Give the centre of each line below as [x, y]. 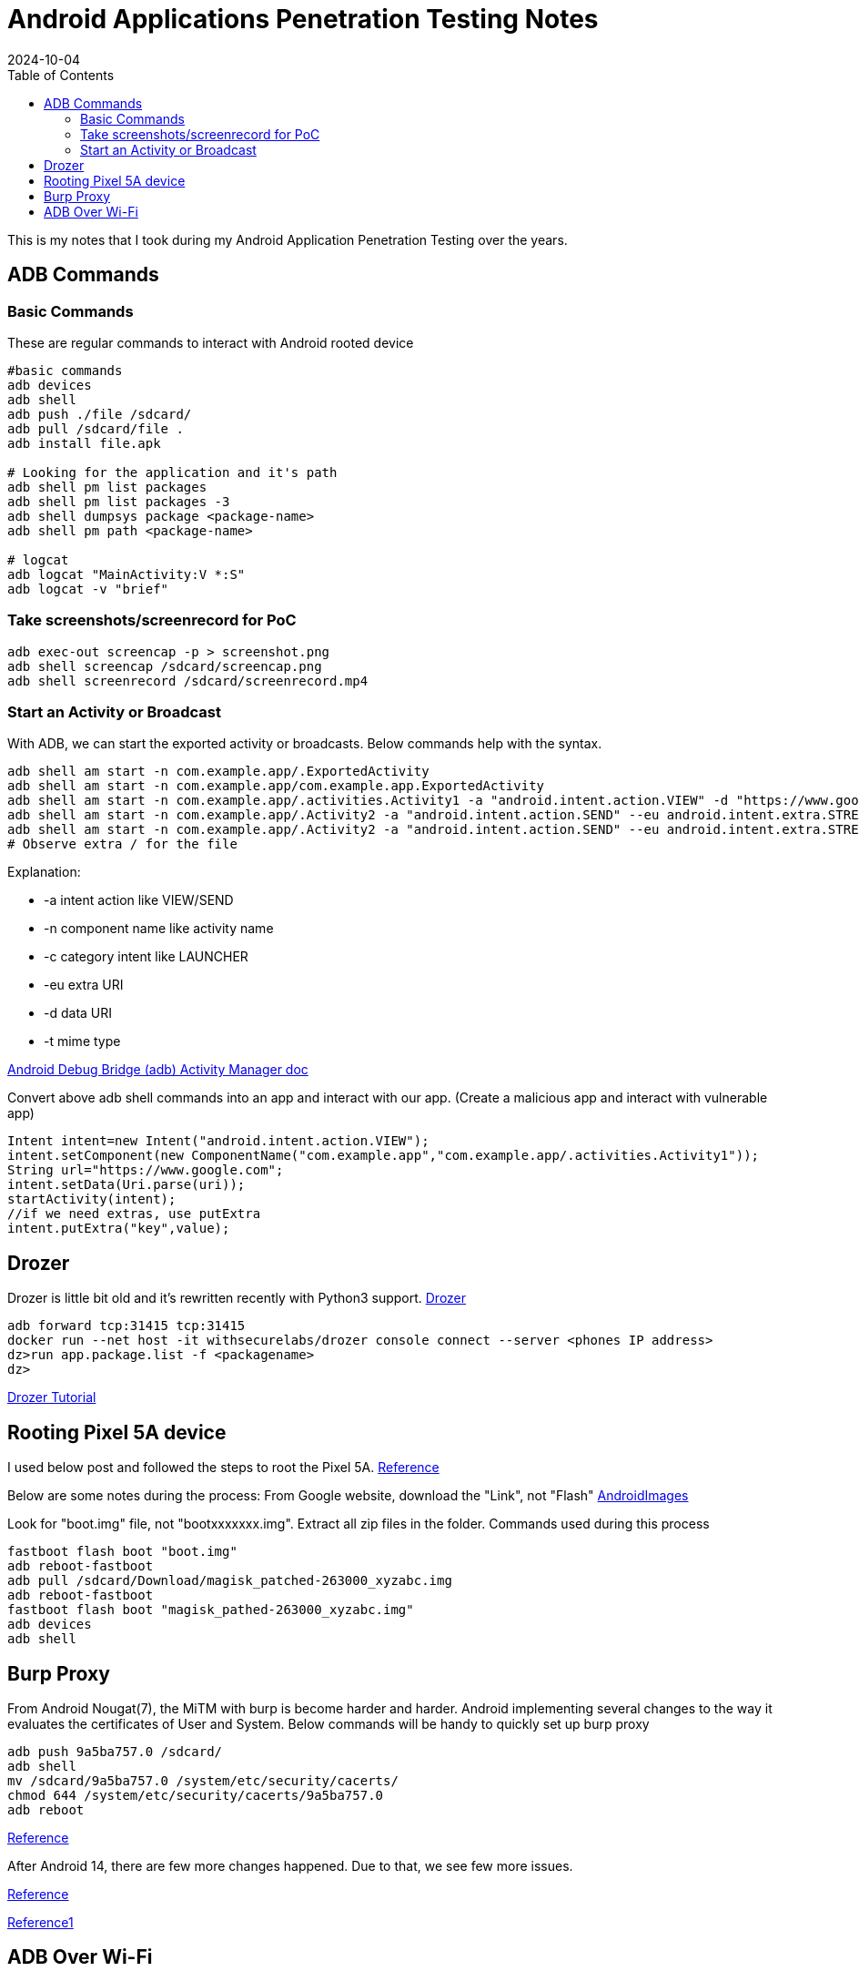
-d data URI [78, 1013]
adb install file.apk [84, 443]
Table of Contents [61, 75]
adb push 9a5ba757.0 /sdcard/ [115, 1752]
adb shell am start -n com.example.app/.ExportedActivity [218, 772]
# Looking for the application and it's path [172, 472]
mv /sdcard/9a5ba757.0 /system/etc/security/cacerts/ [203, 1781]
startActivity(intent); [92, 1199]
